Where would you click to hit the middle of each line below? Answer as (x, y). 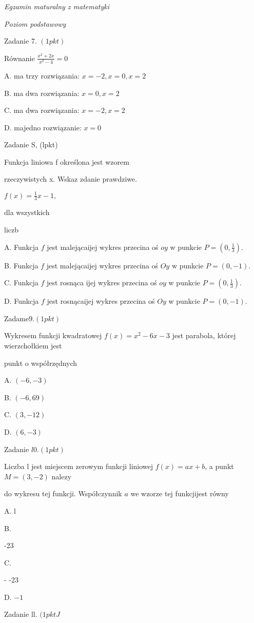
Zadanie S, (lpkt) (31, 144)
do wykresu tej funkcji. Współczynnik (63, 493)
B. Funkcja (21, 265)
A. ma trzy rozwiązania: (42, 75)
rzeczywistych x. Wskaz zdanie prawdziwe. (71, 179)
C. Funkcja (21, 283)
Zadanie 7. (21, 41)
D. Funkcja (22, 301)
